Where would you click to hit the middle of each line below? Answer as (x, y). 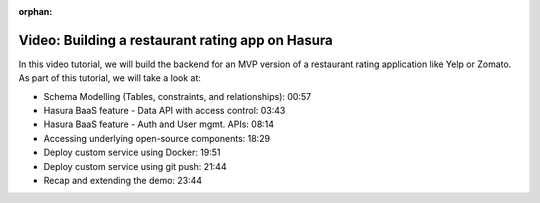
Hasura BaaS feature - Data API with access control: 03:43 (164, 111)
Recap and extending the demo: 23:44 (123, 181)
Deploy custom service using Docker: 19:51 (132, 152)
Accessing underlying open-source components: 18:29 (156, 138)
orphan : (35, 11)
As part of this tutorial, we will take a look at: (110, 78)
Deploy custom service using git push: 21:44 (135, 166)
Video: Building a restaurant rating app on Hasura (176, 40)
